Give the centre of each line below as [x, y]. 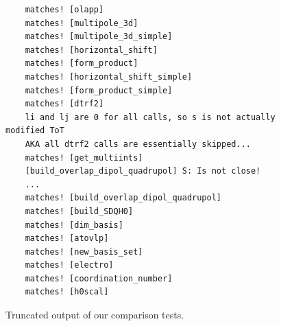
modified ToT [35, 131]
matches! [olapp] [64, 10]
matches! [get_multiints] [84, 158]
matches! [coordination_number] [99, 278]
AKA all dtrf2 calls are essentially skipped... [138, 144]
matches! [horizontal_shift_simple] [109, 77]
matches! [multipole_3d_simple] [99, 37]
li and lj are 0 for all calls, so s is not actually [150, 117]
